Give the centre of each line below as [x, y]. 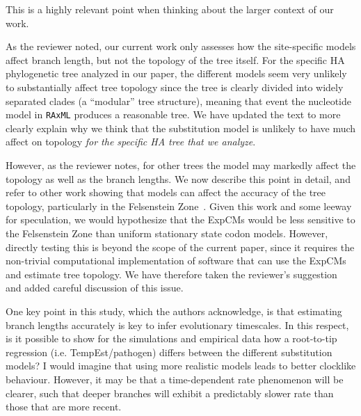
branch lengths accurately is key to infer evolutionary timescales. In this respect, [177, 325]
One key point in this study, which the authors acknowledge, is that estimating [174, 311]
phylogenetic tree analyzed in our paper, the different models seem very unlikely [176, 73]
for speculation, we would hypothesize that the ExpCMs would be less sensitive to [180, 219]
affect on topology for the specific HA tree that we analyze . [131, 142]
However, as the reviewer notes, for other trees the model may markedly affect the [181, 165]
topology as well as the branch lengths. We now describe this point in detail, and [178, 178]
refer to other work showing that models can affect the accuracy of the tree [166, 192]
